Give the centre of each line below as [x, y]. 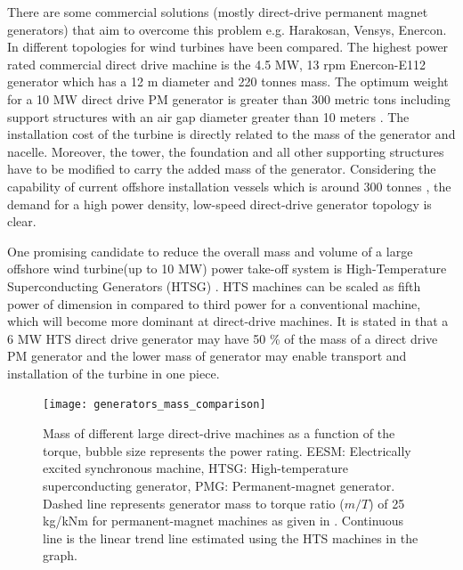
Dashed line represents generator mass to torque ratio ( [194, 503]
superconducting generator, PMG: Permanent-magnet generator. [219, 485]
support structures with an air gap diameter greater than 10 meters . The [208, 116]
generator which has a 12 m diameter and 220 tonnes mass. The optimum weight [228, 81]
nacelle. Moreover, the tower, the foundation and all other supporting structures [226, 151]
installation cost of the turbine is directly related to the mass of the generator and [231, 134]
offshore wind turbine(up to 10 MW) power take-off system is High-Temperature [227, 269]
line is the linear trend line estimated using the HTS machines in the [231, 537]
